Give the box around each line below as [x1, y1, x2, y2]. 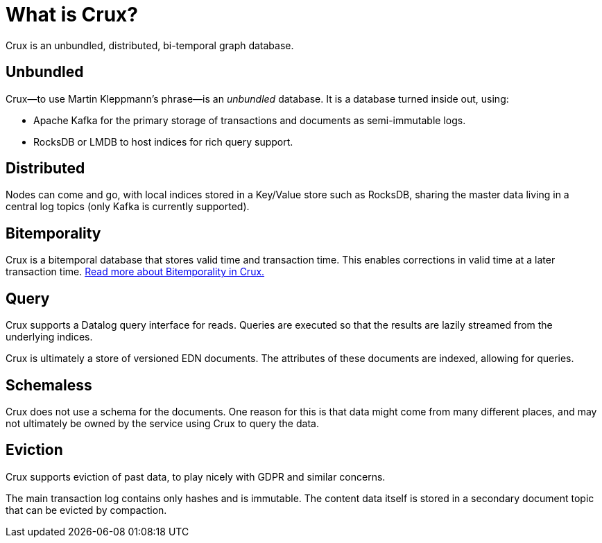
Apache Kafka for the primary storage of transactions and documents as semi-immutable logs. [33, 114, 466, 126]
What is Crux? [6, 3, 138, 26]
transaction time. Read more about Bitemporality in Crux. [6, 266, 265, 278]
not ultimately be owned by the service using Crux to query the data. [6, 417, 319, 429]
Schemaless [6, 376, 92, 394]
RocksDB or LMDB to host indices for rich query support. [33, 135, 293, 148]
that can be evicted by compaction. [6, 503, 167, 516]
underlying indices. [6, 331, 93, 343]
